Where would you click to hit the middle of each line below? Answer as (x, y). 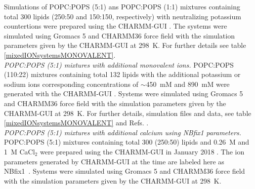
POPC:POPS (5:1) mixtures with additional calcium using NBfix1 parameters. (123, 132)
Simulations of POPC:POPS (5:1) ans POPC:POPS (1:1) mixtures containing (122, 6)
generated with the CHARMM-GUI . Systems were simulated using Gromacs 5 (124, 94)
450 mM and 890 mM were (188, 84)
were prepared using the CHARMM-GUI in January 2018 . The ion (142, 151)
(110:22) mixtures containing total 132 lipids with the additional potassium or (122, 74)
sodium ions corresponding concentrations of (71, 84)
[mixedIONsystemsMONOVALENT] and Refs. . (76, 123)
